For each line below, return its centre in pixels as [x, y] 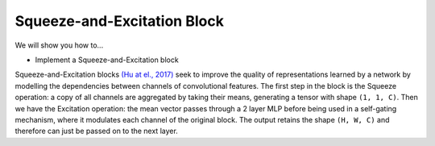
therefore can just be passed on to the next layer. [97, 131]
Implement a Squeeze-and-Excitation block [107, 60]
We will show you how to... [59, 45]
